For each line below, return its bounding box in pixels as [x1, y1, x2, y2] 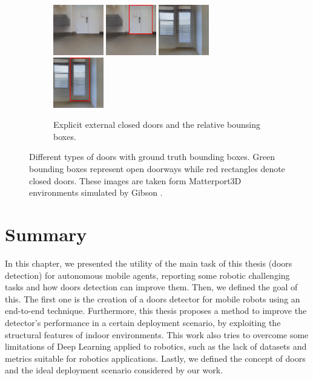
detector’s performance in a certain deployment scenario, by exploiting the [5, 316, 281, 328]
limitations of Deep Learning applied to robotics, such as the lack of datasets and [5, 340, 307, 353]
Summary [5, 222, 87, 247]
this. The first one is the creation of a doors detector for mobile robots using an [5, 292, 300, 305]
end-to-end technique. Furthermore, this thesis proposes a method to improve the [5, 304, 307, 317]
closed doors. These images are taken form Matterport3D [29, 174, 242, 187]
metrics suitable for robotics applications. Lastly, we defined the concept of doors [5, 352, 306, 364]
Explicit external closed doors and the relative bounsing [53, 118, 261, 131]
